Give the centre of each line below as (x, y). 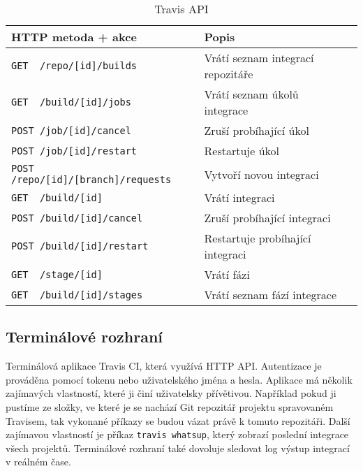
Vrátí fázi (227, 274)
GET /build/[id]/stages (77, 295)
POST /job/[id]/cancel (71, 130)
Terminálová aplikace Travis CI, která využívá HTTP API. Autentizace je (164, 366)
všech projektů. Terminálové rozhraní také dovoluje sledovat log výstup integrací (178, 448)
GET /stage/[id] (57, 274)
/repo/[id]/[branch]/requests (91, 180)
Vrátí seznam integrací (259, 58)
